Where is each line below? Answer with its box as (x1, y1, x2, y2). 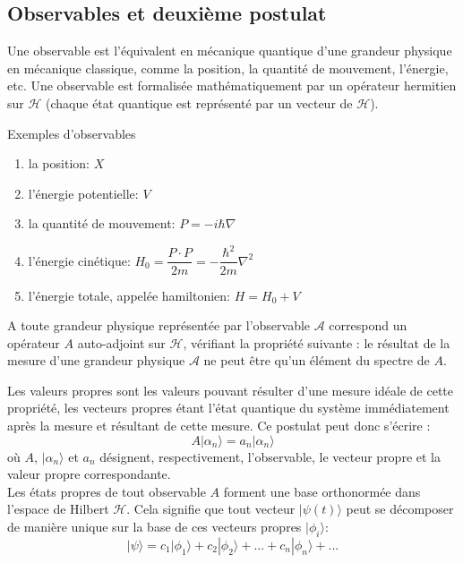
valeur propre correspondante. (7, 465, 171, 483)
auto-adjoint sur (77, 333, 166, 352)
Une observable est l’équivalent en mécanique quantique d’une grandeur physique (7, 41, 452, 60)
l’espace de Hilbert (7, 499, 109, 518)
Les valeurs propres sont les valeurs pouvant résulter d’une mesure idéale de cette (7, 380, 454, 399)
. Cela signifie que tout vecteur (126, 499, 296, 518)
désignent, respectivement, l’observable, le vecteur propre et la (99, 447, 441, 465)
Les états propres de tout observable (7, 482, 206, 500)
